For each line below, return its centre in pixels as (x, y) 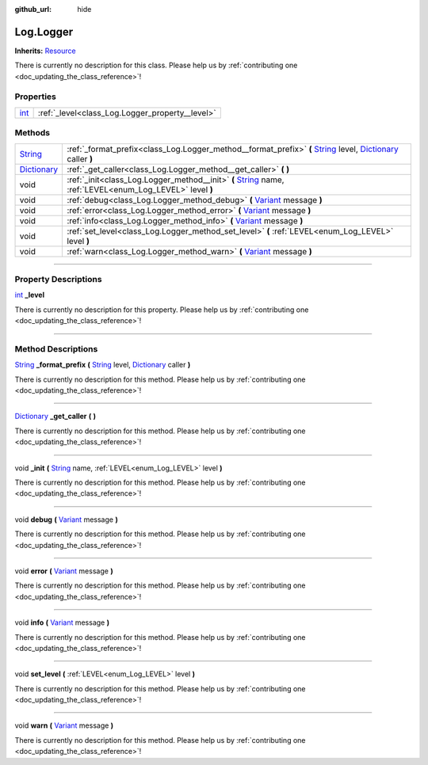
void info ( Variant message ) (62, 622)
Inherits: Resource (45, 51)
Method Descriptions (56, 348)
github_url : (33, 9)
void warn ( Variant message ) (64, 725)
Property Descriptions (58, 279)
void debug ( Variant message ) (66, 520)
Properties (36, 97)
